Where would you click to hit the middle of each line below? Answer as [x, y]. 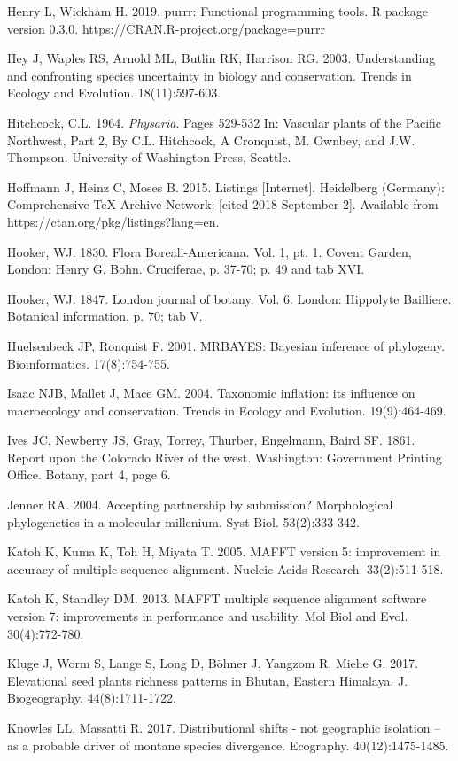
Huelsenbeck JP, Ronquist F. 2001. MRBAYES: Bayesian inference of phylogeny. [226, 345]
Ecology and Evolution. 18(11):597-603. [114, 93]
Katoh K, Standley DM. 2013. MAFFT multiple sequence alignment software [217, 598]
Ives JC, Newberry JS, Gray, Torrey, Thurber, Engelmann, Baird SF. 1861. [211, 440]
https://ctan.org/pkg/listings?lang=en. [113, 221]
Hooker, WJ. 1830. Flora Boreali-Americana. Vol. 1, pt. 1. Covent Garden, [210, 251]
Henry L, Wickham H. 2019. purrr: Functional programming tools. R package [217, 11]
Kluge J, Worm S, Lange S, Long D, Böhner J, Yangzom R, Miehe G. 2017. [213, 663]
